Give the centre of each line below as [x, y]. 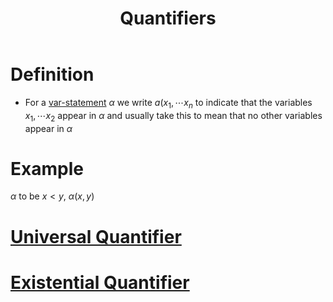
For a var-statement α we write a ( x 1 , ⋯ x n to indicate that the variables [168, 103]
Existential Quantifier [100, 282]
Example [47, 168]
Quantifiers [168, 18]
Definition [52, 74]
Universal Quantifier [96, 236]
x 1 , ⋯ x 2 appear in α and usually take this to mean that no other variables [173, 116]
